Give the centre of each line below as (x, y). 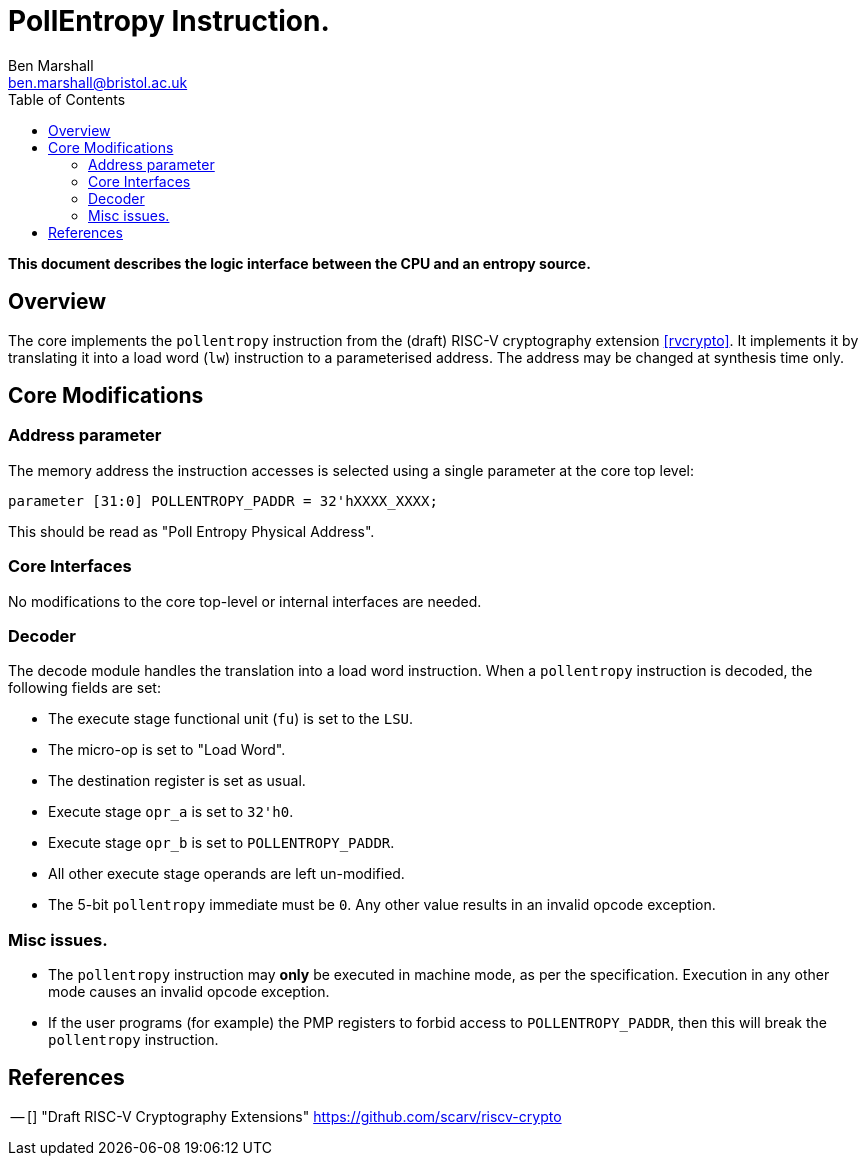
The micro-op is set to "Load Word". (167, 750)
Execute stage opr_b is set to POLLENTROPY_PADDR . (221, 843)
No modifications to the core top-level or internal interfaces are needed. (245, 601)
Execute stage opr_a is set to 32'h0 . (171, 812)
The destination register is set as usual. (177, 781)
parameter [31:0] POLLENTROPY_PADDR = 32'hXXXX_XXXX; (223, 500)
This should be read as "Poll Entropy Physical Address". (191, 531)
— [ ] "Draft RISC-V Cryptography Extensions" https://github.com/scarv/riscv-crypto (286, 1116)
